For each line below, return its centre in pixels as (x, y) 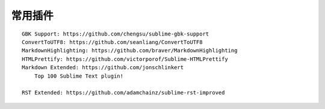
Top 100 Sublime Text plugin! (79, 76)
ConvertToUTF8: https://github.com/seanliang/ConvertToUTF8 (112, 42)
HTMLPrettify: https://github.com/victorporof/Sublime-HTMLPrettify (125, 59)
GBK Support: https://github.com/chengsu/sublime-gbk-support (116, 34)
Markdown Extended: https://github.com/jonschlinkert (103, 67)
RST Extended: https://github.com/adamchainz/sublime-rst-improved (123, 93)
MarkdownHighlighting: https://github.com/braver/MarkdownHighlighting (130, 51)
